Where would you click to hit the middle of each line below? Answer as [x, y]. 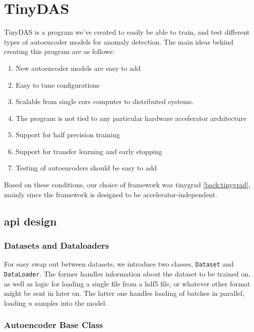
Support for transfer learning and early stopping [89, 151]
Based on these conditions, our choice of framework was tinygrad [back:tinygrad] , [127, 185]
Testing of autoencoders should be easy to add [86, 168]
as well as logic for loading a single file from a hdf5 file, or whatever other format [127, 283]
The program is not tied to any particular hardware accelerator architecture [131, 118]
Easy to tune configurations [58, 84]
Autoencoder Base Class [54, 325]
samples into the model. [71, 303]
